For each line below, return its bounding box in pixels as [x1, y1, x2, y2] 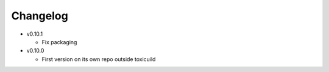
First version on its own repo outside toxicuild [41, 55, 156, 63]
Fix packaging [41, 38, 77, 45]
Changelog [11, 9, 68, 22]
